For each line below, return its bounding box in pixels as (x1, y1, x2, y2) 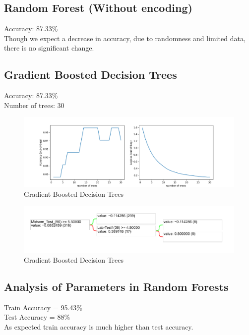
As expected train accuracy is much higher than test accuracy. (4, 321, 193, 332)
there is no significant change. (4, 43, 94, 53)
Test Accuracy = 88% (4, 312, 70, 322)
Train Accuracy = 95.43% (4, 302, 82, 312)
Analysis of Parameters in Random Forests (4, 279, 229, 294)
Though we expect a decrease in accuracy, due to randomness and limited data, (4, 33, 246, 43)
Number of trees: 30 (4, 100, 64, 110)
